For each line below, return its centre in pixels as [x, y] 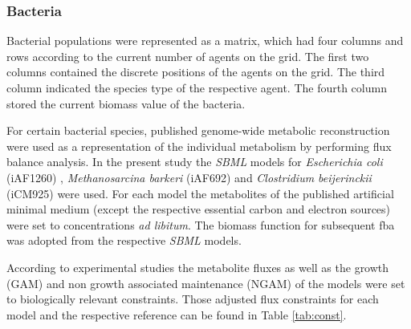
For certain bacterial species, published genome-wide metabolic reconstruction [198, 130]
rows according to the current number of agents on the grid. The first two [188, 56]
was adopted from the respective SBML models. [124, 240]
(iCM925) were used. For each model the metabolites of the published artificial [200, 193]
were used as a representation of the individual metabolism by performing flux [199, 146]
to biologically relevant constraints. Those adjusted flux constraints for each [193, 299]
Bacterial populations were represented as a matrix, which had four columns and [205, 41]
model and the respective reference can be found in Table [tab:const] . [177, 314]
